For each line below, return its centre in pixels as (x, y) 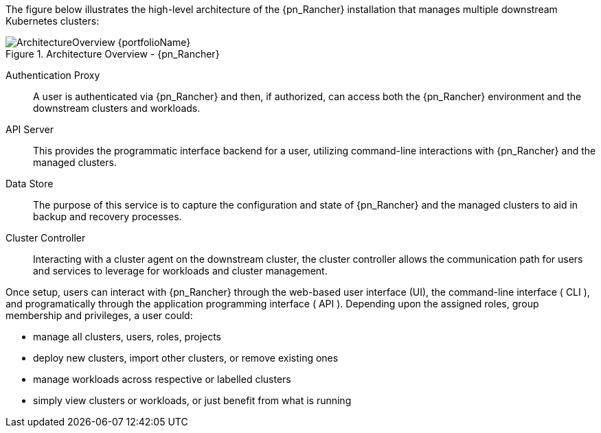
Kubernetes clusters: (53, 21)
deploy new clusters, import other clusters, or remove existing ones (186, 358)
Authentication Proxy (53, 75)
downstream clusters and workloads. (117, 108)
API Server (30, 129)
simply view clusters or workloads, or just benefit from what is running (192, 400)
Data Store (30, 184)
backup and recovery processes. (107, 216)
